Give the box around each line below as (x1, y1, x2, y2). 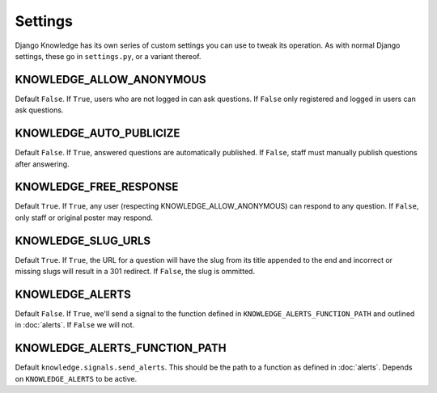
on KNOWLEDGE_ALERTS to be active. (15, 374, 138, 383)
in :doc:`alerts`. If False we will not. (15, 320, 135, 330)
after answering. (15, 158, 70, 169)
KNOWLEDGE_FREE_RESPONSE (15, 180, 179, 194)
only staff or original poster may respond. (15, 213, 154, 222)
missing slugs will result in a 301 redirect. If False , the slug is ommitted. (15, 267, 255, 277)
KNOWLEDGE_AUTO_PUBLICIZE (15, 126, 180, 141)
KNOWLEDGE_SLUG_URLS (15, 234, 151, 247)
